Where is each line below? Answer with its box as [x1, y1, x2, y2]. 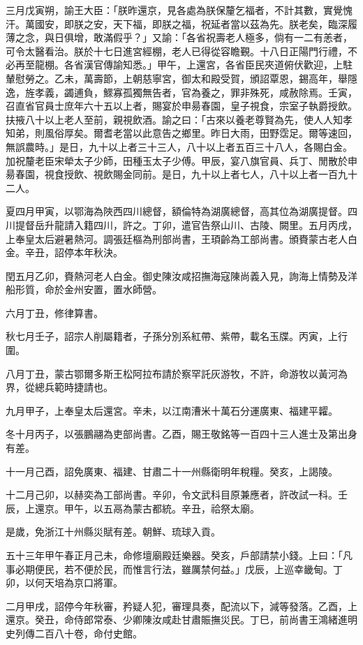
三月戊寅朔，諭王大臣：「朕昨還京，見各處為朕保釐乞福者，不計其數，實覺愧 [6, 3, 353, 17]
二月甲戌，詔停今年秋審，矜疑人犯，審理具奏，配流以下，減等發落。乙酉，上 [6, 598, 357, 613]
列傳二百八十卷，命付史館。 [15, 625, 142, 640]
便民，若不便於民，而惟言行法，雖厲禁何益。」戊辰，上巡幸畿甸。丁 [34, 561, 343, 576]
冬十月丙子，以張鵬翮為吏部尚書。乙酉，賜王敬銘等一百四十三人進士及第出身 [6, 427, 357, 441]
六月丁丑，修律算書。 [6, 305, 103, 320]
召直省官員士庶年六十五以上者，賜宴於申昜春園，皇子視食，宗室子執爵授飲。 [6, 98, 357, 113]
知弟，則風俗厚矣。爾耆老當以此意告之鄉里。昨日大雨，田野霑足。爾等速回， [6, 126, 357, 140]
